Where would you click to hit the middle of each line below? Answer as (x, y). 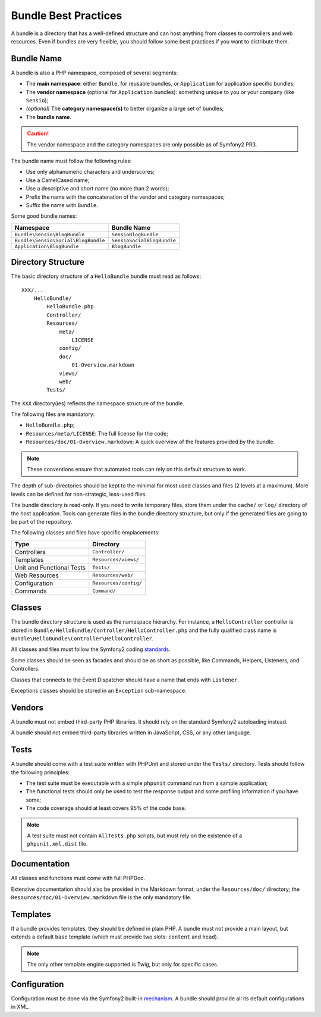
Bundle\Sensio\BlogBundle (50, 234)
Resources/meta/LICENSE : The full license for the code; (97, 433)
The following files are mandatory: (53, 414)
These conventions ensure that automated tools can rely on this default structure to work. (137, 470)
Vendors (27, 707)
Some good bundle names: (44, 216)
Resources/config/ (117, 583)
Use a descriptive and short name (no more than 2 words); (97, 189)
